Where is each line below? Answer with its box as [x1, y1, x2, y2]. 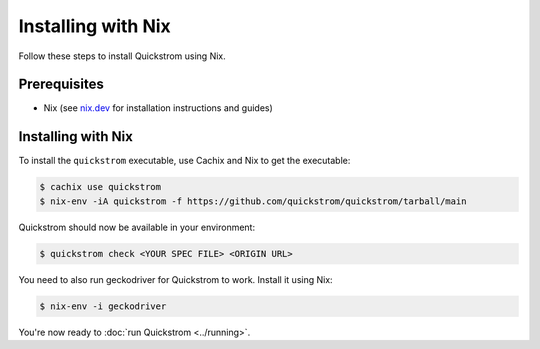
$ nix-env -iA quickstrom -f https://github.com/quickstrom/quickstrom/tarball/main [39, 195, 467, 207]
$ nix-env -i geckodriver [39, 300, 167, 312]
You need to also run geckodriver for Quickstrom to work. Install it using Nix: [18, 273, 334, 285]
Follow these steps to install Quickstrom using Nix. [18, 50, 227, 62]
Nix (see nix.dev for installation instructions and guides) [43, 102, 274, 114]
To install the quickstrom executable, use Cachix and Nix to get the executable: [18, 155, 351, 167]
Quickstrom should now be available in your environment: [18, 221, 255, 233]
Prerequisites [18, 76, 104, 93]
